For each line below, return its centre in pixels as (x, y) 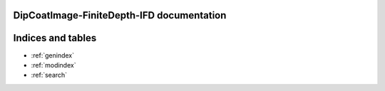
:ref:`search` (49, 75)
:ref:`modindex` (53, 65)
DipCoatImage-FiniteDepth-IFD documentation (120, 15)
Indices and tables (55, 38)
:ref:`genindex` (53, 55)
